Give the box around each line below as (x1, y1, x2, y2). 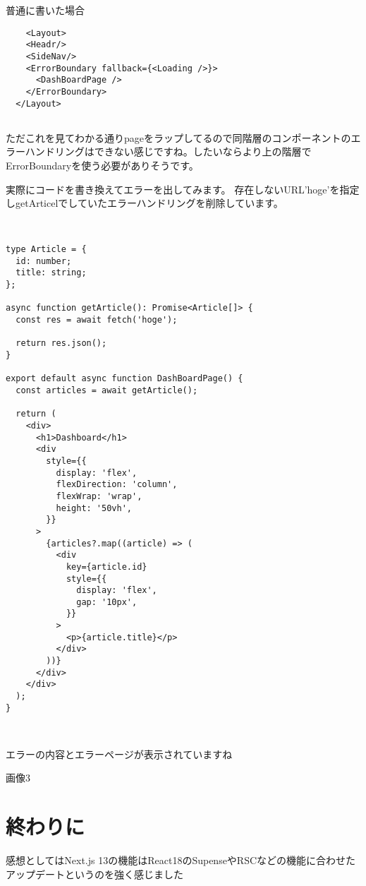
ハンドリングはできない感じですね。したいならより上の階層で (25, 144, 312, 159)
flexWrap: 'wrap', (56, 491, 142, 501)
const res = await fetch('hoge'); (16, 315, 178, 325)
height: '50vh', (56, 503, 132, 513)
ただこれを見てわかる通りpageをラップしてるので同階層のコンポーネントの (6, 130, 351, 145)
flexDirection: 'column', (56, 479, 178, 490)
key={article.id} (66, 561, 147, 572)
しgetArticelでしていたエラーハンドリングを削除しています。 (6, 196, 283, 210)
